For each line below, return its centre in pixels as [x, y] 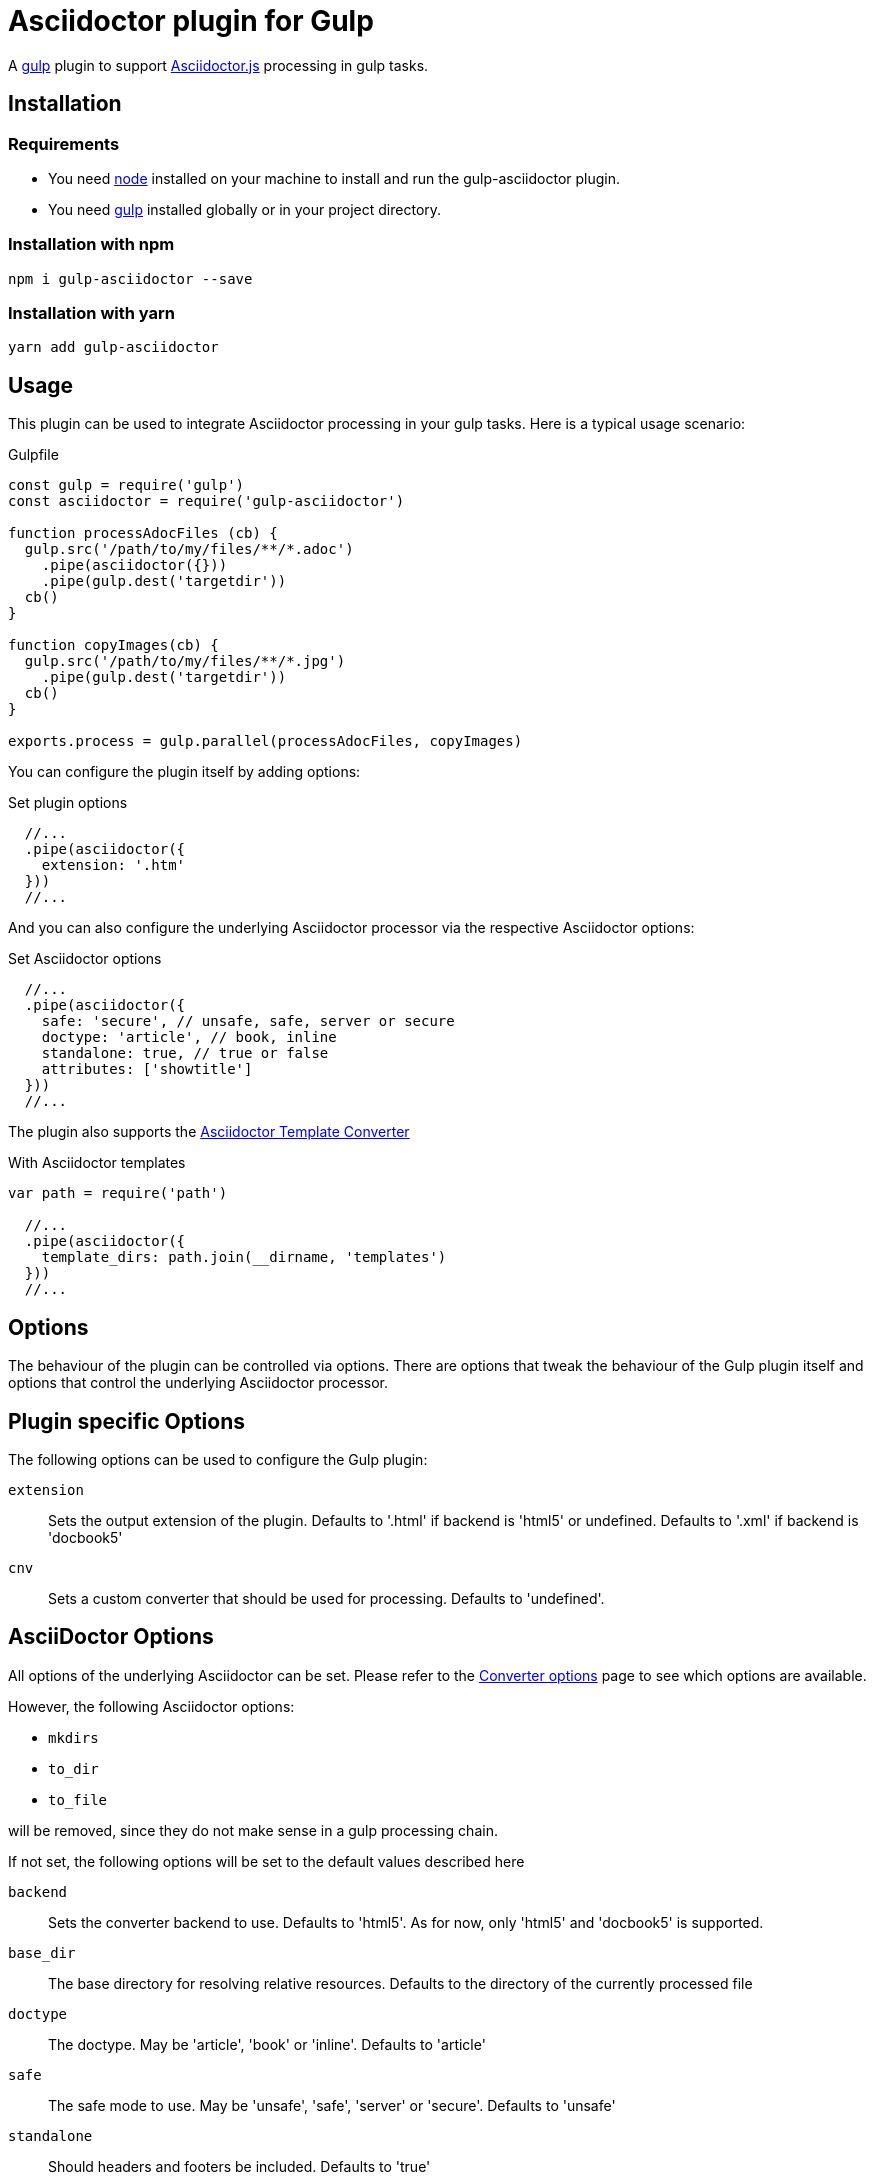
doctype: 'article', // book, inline [189, 1037]
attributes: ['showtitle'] [147, 1069]
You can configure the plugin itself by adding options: [184, 772]
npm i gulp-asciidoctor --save [130, 278]
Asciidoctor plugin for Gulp [191, 21]
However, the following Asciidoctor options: [151, 1706]
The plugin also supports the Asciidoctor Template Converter [209, 1132]
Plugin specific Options [126, 1421]
